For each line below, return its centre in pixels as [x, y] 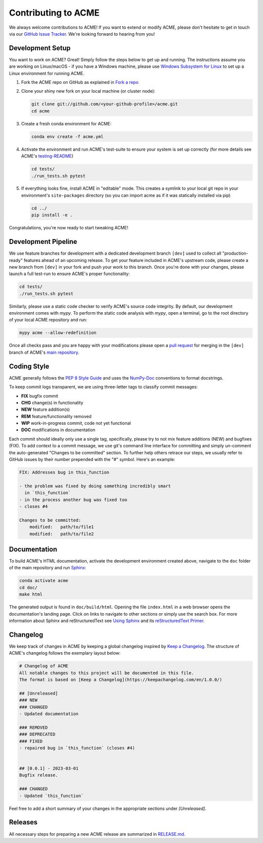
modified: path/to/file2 [62, 534]
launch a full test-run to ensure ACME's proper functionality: [69, 274]
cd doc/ [28, 587]
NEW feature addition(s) [46, 409]
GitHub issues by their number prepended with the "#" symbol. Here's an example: [92, 460]
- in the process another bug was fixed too [73, 500]
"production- [235, 253]
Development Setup [40, 48]
